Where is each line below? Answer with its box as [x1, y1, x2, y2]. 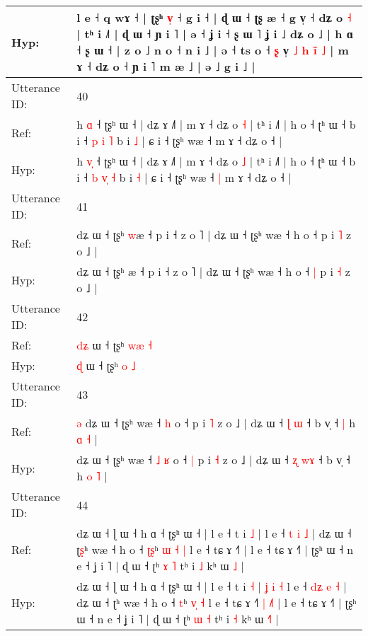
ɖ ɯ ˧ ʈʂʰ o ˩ [76, 357, 136, 374]
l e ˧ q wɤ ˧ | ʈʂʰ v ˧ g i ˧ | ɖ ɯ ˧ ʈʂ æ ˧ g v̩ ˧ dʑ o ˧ [76, 9, 352, 25]
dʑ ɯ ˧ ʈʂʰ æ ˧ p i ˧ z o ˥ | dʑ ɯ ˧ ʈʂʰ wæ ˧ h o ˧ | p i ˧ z [76, 263, 350, 279]
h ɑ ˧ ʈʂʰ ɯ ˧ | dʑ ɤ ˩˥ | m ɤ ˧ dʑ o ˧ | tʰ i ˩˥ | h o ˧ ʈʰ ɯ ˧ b [76, 116, 356, 132]
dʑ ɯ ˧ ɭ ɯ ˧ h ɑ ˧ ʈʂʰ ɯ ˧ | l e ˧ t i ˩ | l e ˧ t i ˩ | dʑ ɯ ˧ [76, 525, 352, 541]
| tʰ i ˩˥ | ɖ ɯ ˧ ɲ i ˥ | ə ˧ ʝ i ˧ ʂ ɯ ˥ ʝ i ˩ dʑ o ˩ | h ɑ [76, 25, 353, 42]
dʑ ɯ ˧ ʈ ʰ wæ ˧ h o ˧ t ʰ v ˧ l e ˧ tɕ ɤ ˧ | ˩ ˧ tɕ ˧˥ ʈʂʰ [76, 594, 357, 611]
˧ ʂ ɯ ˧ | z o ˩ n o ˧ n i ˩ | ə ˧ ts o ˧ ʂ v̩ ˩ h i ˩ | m [76, 42, 349, 58]
